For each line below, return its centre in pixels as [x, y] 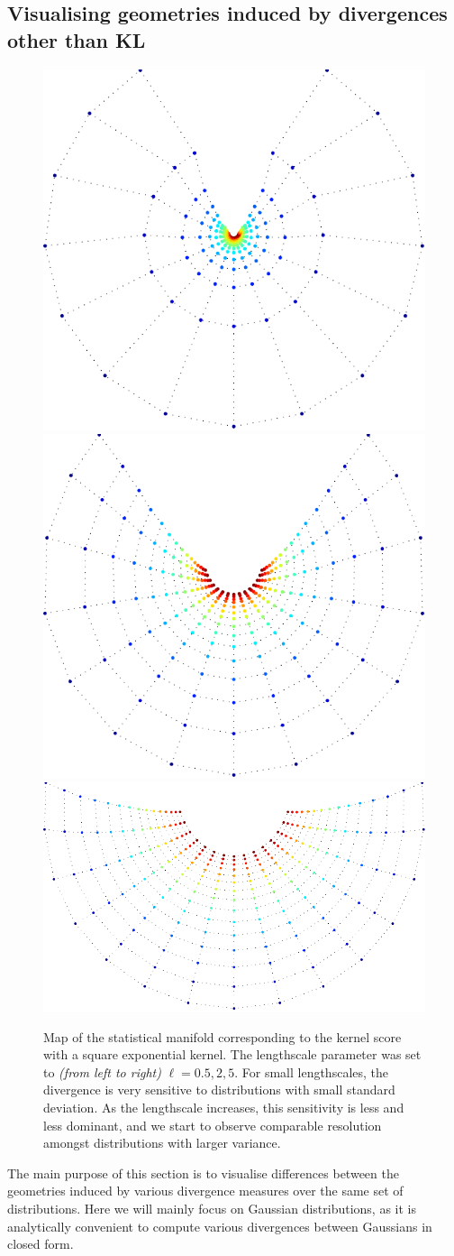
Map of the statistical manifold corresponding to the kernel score [222, 1036]
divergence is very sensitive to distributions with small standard [219, 1090]
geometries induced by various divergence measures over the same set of [205, 1191]
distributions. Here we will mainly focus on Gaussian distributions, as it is [212, 1208]
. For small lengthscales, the [312, 1071]
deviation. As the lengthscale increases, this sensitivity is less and [224, 1107]
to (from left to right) [102, 1071]
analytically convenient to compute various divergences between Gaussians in [220, 1226]
